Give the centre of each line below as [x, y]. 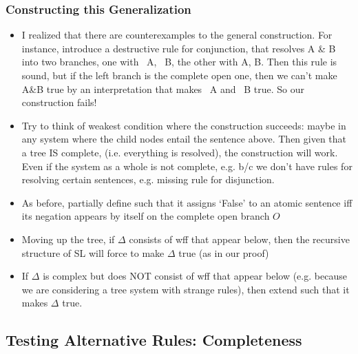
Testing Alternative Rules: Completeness [154, 340]
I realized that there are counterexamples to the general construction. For [177, 35]
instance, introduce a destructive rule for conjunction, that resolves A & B [179, 48]
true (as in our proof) [224, 252]
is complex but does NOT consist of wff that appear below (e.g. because [195, 276]
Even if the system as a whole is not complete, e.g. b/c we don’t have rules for [187, 166]
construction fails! [59, 102]
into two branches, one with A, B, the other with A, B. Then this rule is [179, 62]
